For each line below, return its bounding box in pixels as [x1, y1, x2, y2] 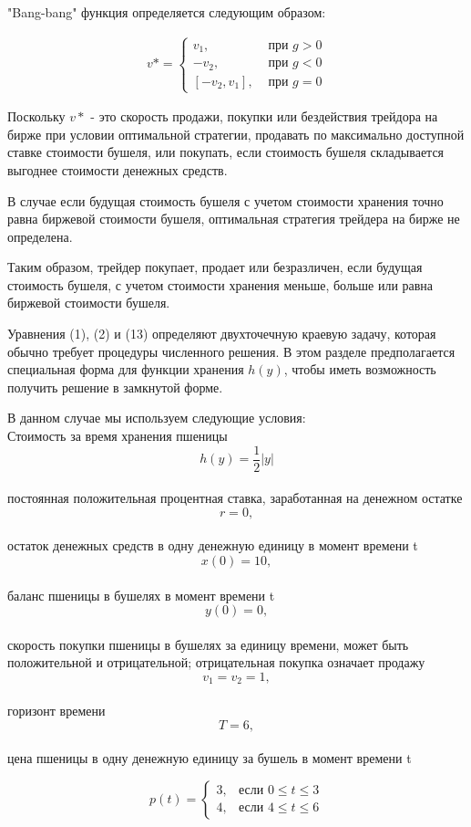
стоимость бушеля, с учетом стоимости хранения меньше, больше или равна [7, 275, 434, 294]
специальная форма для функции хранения [7, 360, 244, 379]
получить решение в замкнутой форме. [7, 377, 223, 396]
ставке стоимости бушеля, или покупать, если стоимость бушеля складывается [7, 142, 445, 162]
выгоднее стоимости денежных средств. [7, 160, 228, 179]
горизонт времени [7, 701, 106, 720]
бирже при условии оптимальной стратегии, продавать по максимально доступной [7, 124, 465, 143]
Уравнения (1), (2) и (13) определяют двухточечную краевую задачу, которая [7, 324, 436, 343]
